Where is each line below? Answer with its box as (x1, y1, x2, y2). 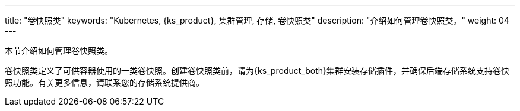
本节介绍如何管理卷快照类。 (5, 45, 113, 56)
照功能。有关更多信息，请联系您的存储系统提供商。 (5, 77, 204, 87)
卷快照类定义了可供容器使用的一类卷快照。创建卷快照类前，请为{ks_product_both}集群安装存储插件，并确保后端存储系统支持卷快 (5, 66, 509, 76)
